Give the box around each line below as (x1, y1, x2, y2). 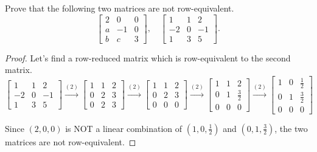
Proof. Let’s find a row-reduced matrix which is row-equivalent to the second (5, 51, 291, 64)
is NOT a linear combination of (65, 122, 183, 134)
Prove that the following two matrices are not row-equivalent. (5, 2, 234, 14)
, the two (274, 122, 308, 134)
